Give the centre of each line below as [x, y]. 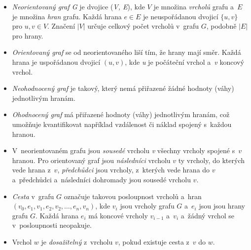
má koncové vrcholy [118, 215]
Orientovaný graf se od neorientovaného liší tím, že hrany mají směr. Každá [126, 52]
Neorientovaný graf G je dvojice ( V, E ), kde [78, 6]
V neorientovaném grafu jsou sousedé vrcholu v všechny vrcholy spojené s [124, 150]
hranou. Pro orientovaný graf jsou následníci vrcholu [91, 160]
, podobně [221, 26]
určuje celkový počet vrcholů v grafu [143, 26]
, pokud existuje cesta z [154, 241]
